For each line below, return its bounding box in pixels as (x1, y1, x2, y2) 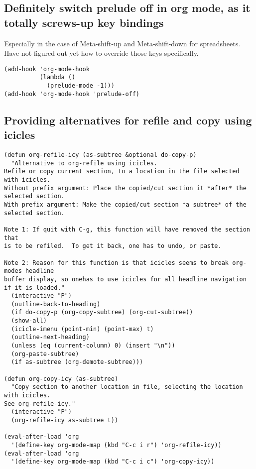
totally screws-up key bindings (4, 14, 164, 30)
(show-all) (11, 317, 47, 325)
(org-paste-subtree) (11, 350, 79, 357)
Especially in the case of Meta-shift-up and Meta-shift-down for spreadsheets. (4, 38, 241, 48)
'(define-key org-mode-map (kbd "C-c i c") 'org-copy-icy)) (11, 458, 215, 466)
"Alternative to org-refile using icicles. (11, 159, 157, 167)
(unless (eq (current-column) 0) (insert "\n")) (11, 342, 175, 350)
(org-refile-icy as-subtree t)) (11, 417, 119, 424)
